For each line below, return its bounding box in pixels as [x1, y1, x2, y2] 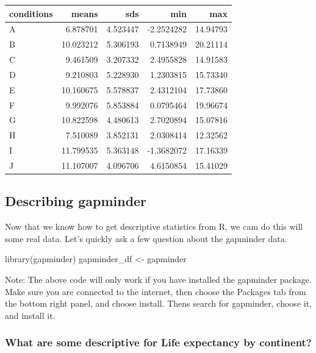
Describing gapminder [5, 191, 147, 210]
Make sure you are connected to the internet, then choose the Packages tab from [5, 285, 306, 298]
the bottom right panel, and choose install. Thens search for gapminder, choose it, [5, 297, 312, 310]
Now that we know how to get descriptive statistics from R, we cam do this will [5, 220, 303, 233]
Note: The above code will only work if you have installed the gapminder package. [5, 273, 312, 286]
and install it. [5, 308, 56, 321]
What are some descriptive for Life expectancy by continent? [5, 335, 312, 350]
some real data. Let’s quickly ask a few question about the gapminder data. [5, 232, 287, 244]
